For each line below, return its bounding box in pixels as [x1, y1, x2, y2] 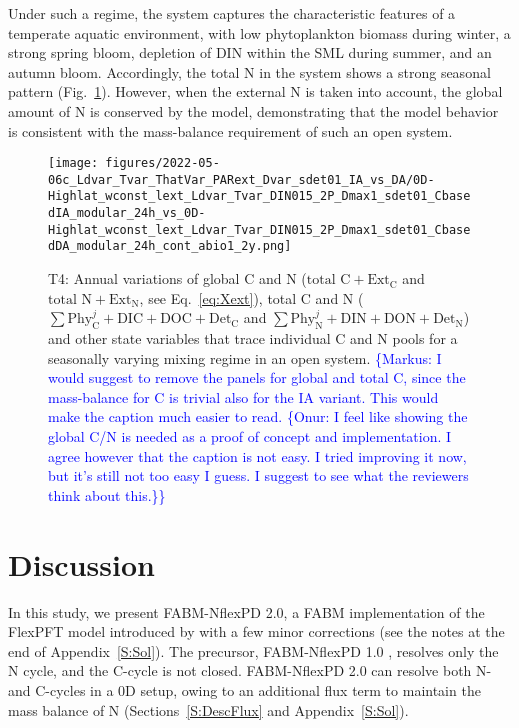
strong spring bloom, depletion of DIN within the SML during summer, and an [8, 42, 492, 63]
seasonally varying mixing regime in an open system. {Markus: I [48, 347, 442, 368]
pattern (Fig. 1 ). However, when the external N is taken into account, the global [8, 81, 503, 102]
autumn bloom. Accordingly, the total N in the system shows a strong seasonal [8, 61, 491, 82]
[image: [48, 156, 99, 171]
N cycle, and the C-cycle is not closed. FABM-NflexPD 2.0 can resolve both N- [8, 660, 492, 681]
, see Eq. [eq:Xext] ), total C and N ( [139, 287, 364, 308]
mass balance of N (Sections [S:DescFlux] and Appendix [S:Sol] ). [8, 699, 409, 720]
